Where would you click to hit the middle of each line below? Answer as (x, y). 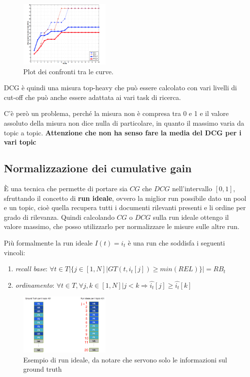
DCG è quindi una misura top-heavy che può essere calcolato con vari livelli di (120, 88)
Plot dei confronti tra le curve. (69, 71)
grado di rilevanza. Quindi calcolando (59, 217)
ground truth (43, 369)
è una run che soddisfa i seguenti (176, 242)
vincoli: (15, 252)
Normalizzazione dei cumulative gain (98, 168)
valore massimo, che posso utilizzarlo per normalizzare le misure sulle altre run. (122, 226)
